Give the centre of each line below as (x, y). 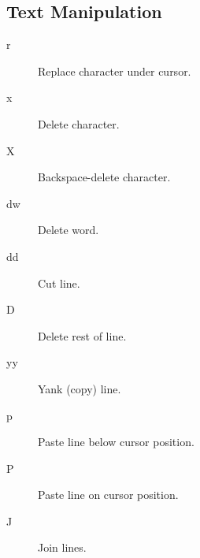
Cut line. (59, 283)
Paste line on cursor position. (108, 495)
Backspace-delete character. (104, 177)
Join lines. (62, 547)
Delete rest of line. (82, 335)
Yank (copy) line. (80, 388)
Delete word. (69, 230)
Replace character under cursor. (115, 71)
